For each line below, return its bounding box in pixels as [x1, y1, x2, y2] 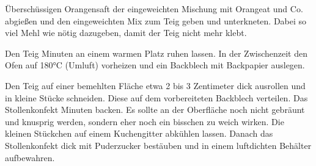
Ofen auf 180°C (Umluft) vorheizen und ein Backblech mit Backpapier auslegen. [5, 59, 305, 71]
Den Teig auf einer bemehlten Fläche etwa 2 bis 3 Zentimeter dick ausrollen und [5, 79, 306, 92]
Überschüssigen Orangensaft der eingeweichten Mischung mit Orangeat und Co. [5, 2, 303, 15]
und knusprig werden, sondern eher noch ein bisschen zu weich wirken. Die [5, 115, 284, 128]
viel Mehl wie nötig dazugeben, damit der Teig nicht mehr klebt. [5, 26, 247, 39]
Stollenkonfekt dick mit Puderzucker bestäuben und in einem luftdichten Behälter [5, 139, 312, 151]
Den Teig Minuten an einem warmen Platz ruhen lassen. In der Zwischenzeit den [5, 46, 307, 59]
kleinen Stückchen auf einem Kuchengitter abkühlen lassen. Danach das [5, 127, 273, 140]
